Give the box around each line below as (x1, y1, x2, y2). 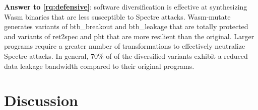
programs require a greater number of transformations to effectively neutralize (4, 41, 245, 51)
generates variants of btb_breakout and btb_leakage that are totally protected (4, 21, 248, 32)
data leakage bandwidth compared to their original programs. (4, 60, 195, 71)
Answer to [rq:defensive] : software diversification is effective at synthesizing (4, 2, 247, 12)
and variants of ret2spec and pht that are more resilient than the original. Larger (4, 31, 254, 41)
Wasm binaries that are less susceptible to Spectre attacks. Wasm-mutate (4, 11, 231, 22)
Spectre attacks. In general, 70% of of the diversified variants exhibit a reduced (4, 50, 248, 61)
